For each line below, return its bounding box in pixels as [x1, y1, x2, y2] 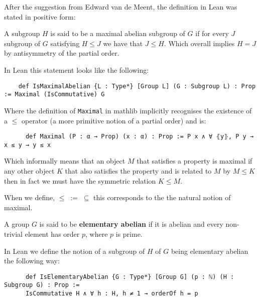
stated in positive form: [4, 11, 76, 22]
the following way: [4, 255, 60, 266]
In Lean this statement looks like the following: [4, 64, 149, 75]
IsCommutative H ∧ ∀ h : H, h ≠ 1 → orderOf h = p [25, 290, 198, 297]
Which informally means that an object [4, 156, 125, 166]
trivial [4, 229, 23, 239]
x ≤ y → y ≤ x [4, 141, 51, 148]
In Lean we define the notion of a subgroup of [4, 245, 145, 256]
